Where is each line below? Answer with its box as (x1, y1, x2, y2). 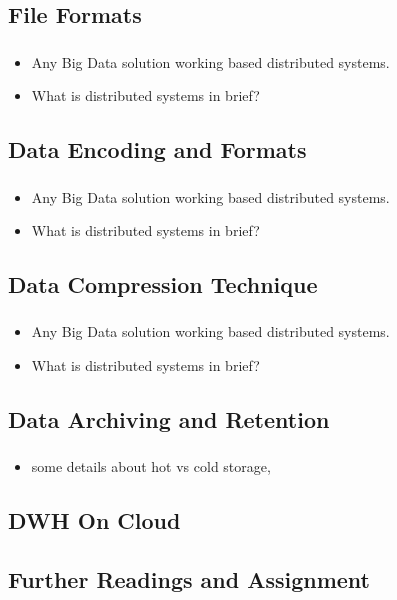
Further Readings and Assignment (8, 564, 370, 595)
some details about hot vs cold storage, (31, 456, 271, 477)
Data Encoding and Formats (8, 134, 307, 165)
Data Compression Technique (8, 269, 318, 300)
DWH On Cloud (8, 505, 181, 536)
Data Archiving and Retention (8, 404, 330, 435)
